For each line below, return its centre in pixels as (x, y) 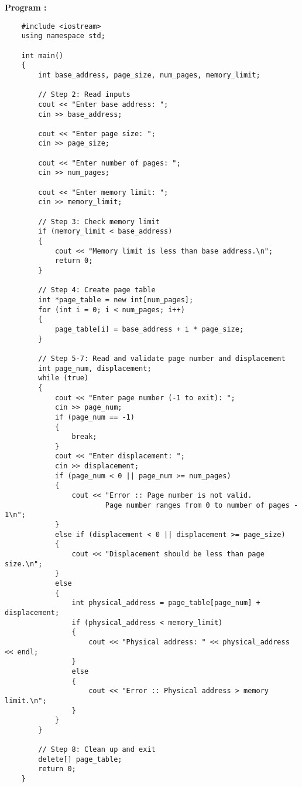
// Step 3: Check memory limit (99, 222)
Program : (26, 7)
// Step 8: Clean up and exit (97, 750)
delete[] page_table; (80, 759)
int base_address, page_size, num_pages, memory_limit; (149, 75)
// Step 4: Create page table (97, 290)
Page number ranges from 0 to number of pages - (202, 505)
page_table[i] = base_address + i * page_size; (149, 329)
